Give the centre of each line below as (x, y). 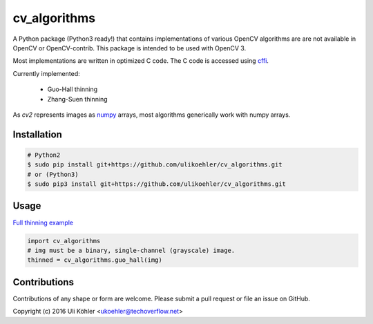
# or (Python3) (53, 174)
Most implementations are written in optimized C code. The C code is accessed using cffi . (141, 61)
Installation (37, 134)
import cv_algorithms (64, 241)
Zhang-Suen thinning (77, 99)
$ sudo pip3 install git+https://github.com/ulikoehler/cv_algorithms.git (157, 184)
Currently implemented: (46, 73)
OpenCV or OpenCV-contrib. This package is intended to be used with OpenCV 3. (130, 48)
